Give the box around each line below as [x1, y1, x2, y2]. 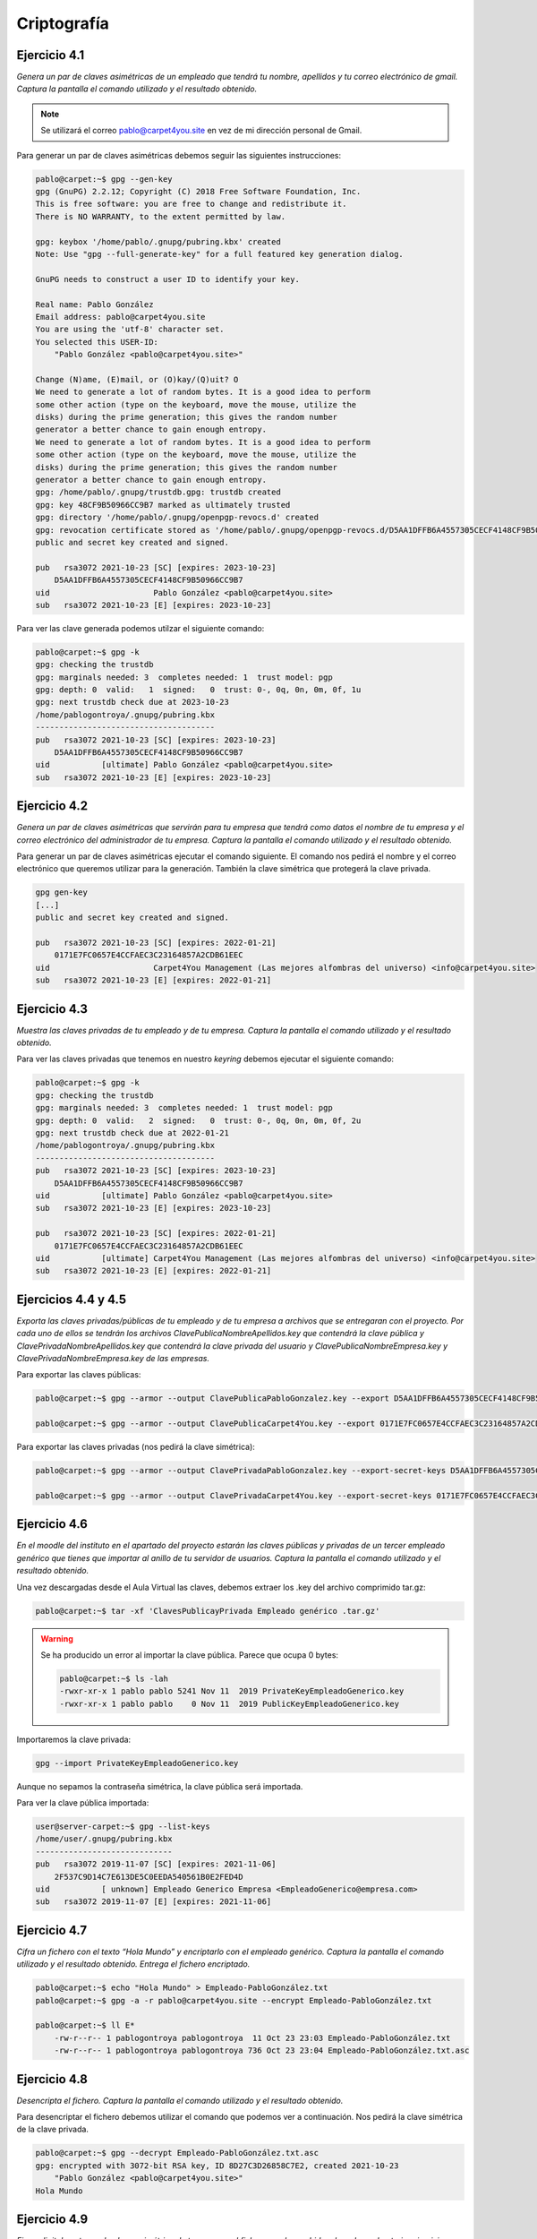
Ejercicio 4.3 [16, 1001, 89, 1017]
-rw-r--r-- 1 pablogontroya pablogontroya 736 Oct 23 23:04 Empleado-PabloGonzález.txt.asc [54, 2046, 470, 2055]
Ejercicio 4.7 [16, 1922, 88, 1938]
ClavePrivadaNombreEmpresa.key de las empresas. [16, 1352, 210, 1363]
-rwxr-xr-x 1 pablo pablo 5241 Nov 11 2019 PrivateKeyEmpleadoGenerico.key [59, 1686, 405, 1696]
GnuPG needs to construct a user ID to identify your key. [35, 274, 300, 284]
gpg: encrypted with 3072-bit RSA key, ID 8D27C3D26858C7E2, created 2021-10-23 [35, 2160, 399, 2171]
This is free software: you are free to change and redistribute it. [35, 199, 347, 210]
